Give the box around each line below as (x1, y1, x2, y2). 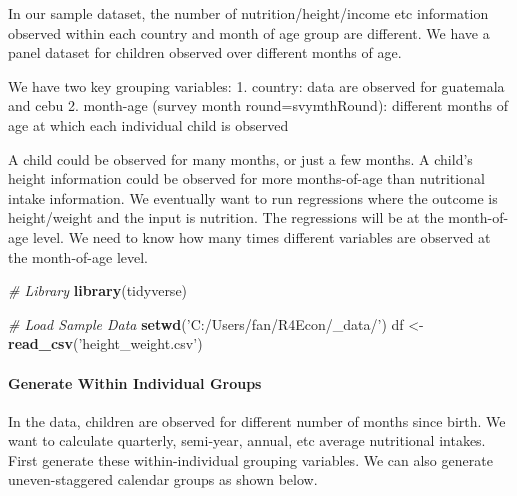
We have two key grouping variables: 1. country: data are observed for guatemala (8, 75, 505, 96)
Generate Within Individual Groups (8, 372, 262, 393)
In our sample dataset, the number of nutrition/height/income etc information (8, 3, 489, 23)
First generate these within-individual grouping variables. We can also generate (8, 449, 493, 470)
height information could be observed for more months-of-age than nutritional (8, 168, 485, 189)
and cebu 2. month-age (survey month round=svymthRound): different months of (8, 95, 508, 116)
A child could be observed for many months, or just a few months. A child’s (8, 148, 473, 169)
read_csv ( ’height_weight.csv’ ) (8, 333, 203, 354)
